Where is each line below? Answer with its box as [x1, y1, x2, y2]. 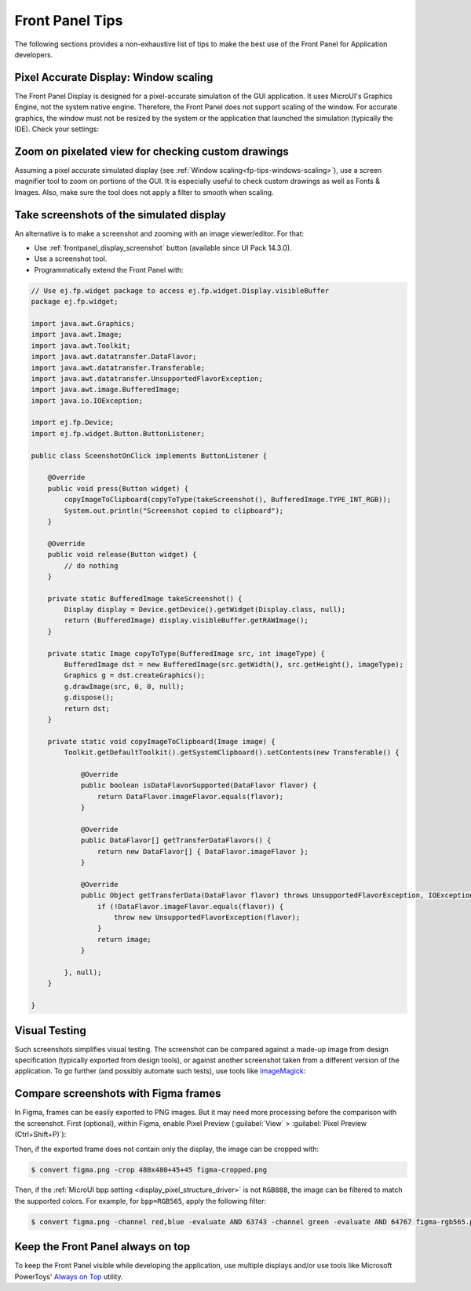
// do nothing [64, 561, 119, 570]
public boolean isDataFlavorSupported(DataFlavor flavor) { [80, 781, 317, 790]
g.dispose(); [64, 693, 115, 702]
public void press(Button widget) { [47, 484, 188, 493]
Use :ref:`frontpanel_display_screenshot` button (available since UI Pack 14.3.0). [34, 244, 292, 252]
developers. [14, 50, 53, 59]
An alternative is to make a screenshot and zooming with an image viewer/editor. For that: [14, 229, 305, 238]
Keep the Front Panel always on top [14, 1240, 191, 1253]
